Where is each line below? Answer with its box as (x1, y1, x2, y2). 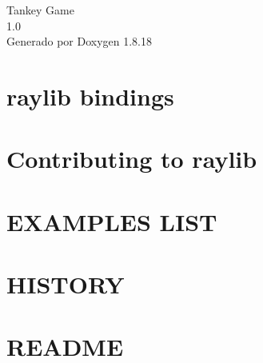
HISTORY (6, 268, 125, 301)
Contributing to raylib (6, 142, 257, 175)
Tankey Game (6, 2, 74, 18)
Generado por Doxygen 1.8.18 (6, 33, 152, 50)
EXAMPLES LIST (6, 205, 217, 237)
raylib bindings (6, 79, 174, 112)
